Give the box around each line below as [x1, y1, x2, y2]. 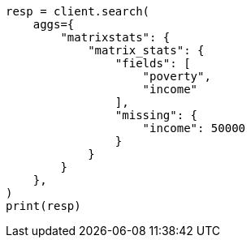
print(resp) [6, 199, 81, 212]
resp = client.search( [6, 5, 150, 18]
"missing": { [115, 109, 198, 122]
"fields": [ [115, 57, 191, 70]
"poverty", [142, 70, 211, 83]
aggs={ [32, 18, 75, 31]
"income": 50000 [142, 122, 246, 135]
